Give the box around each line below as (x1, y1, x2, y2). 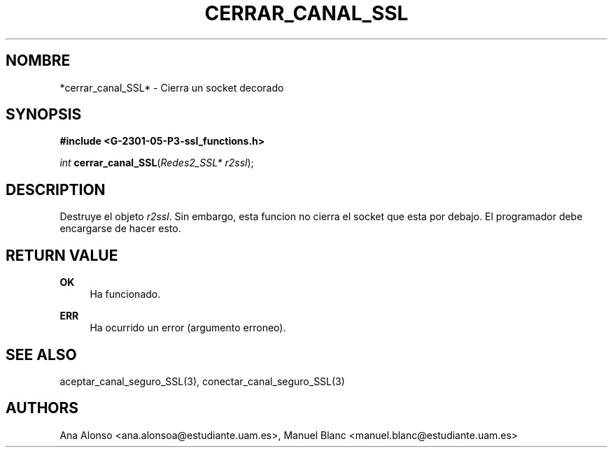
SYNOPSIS (6, 106, 82, 124)
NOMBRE (6, 52, 71, 70)
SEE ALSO (6, 345, 77, 364)
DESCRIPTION (6, 180, 106, 199)
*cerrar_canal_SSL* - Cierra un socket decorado (59, 81, 284, 94)
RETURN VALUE (6, 246, 118, 264)
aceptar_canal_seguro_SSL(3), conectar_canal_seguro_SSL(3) (59, 375, 345, 387)
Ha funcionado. (90, 288, 161, 301)
